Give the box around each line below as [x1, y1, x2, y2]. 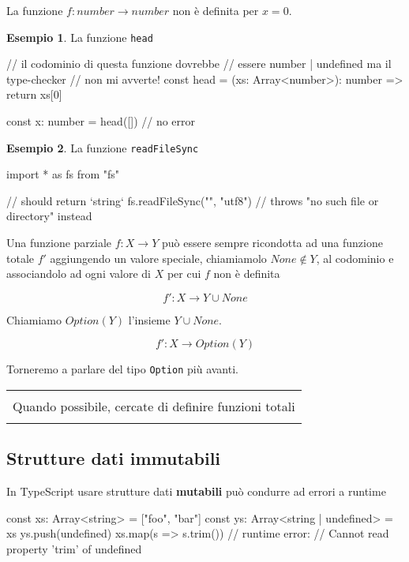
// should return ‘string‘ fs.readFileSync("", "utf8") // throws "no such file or [6, 192, 379, 208]
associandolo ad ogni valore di [6, 265, 151, 282]
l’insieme [128, 311, 171, 328]
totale [6, 249, 34, 266]
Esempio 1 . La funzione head [6, 28, 153, 45]
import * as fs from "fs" [6, 166, 119, 182]
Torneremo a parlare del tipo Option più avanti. [6, 361, 238, 377]
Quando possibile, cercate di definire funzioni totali [13, 397, 295, 416]
